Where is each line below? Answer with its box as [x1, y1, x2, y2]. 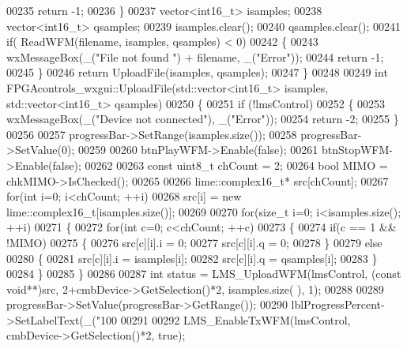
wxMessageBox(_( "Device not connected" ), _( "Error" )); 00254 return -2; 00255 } [6, 111, 399, 127]
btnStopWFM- [321, 141, 394, 158]
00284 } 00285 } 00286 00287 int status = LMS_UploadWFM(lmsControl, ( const [6, 265, 401, 282]
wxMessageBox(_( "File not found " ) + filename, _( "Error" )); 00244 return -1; [6, 48, 384, 65]
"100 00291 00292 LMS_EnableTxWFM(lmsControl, [96, 311, 351, 328]
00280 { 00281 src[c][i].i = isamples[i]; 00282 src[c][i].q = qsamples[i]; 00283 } [6, 250, 378, 266]
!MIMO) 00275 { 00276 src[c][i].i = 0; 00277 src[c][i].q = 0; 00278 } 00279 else [6, 234, 383, 250]
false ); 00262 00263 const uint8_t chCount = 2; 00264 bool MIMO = [52, 156, 388, 173]
